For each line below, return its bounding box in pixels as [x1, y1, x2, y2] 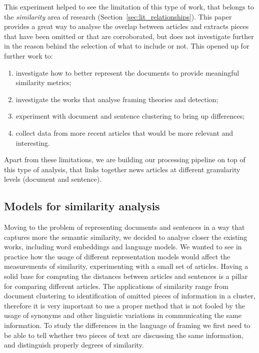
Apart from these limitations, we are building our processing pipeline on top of [4, 154, 245, 165]
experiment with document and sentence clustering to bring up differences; [15, 111, 245, 121]
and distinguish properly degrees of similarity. [4, 339, 144, 350]
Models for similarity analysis [4, 198, 160, 214]
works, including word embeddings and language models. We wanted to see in [4, 241, 242, 252]
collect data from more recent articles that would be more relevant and [15, 127, 233, 138]
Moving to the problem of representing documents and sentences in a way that [4, 222, 245, 232]
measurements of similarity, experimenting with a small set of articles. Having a [4, 261, 248, 271]
